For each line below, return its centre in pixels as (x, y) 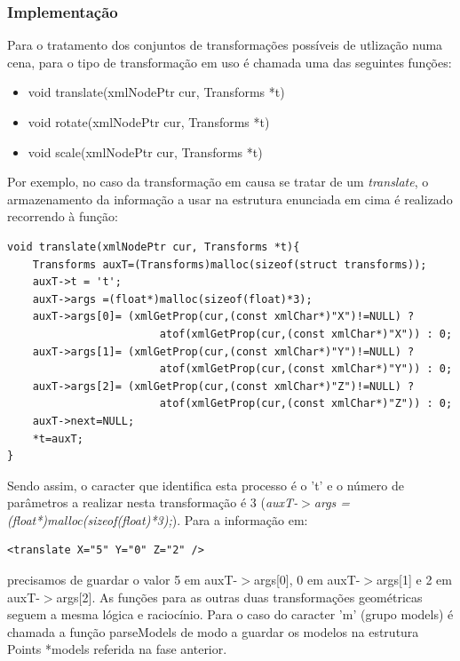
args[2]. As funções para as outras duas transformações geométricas (239, 597)
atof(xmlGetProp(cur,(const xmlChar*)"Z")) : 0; (306, 404)
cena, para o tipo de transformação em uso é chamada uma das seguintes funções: (230, 62)
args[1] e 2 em (414, 580)
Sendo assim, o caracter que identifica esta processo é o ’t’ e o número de (206, 485)
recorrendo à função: (63, 216)
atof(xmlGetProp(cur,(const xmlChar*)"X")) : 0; (306, 334)
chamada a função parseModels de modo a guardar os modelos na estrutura (213, 631)
